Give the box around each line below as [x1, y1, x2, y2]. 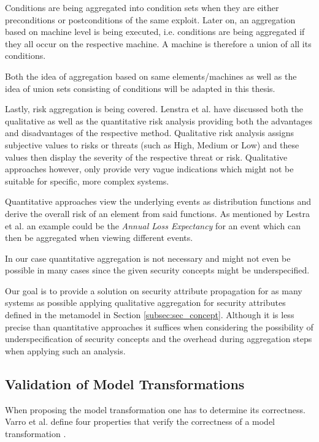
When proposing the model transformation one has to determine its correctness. [5, 403, 306, 416]
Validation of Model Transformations [5, 374, 245, 393]
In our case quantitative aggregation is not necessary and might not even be [5, 251, 291, 264]
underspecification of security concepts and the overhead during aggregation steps [5, 332, 312, 345]
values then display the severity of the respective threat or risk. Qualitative [5, 150, 288, 163]
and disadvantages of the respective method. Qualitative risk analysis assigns [5, 126, 294, 139]
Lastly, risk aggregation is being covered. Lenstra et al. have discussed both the [5, 102, 304, 115]
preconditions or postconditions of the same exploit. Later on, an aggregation [5, 13, 296, 26]
